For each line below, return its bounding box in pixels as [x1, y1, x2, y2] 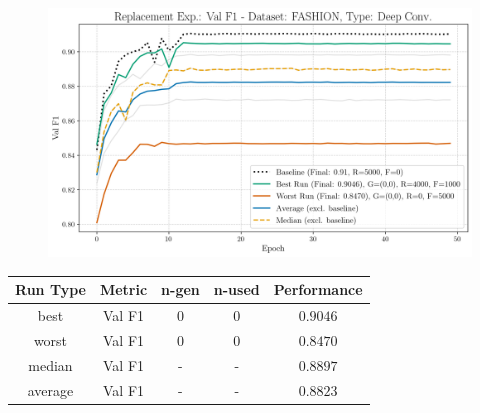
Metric [99, 279, 148, 300]
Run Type [15, 279, 86, 300]
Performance [273, 279, 363, 300]
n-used [213, 279, 260, 300]
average [27, 379, 74, 400]
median [28, 354, 73, 375]
